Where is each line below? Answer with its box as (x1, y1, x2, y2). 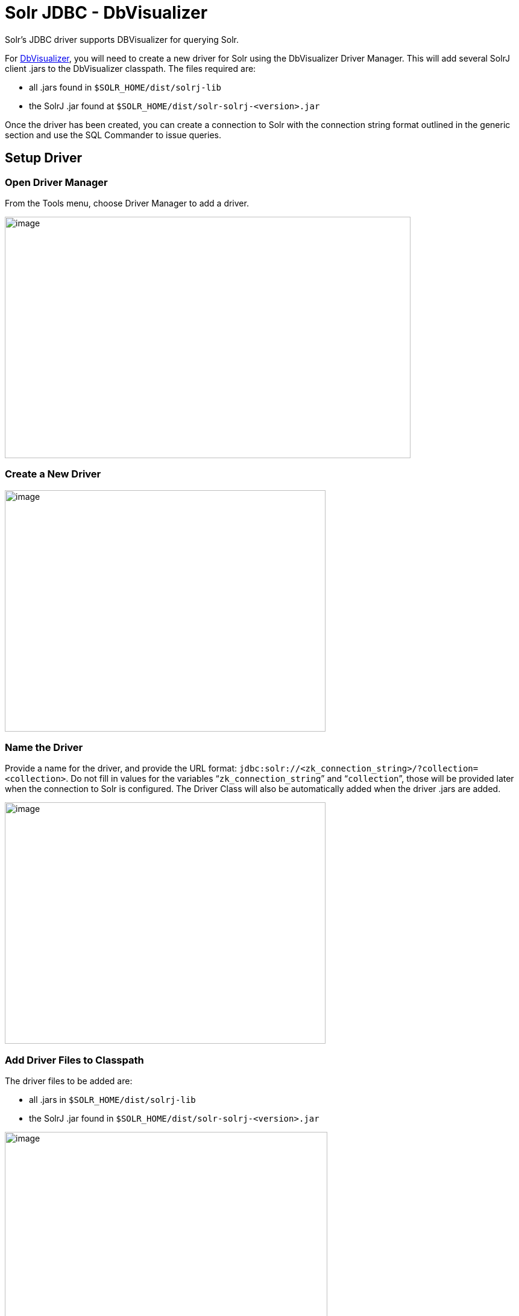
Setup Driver (5, 150, 83, 166)
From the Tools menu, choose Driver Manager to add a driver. (5, 197, 249, 208)
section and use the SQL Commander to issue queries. (5, 129, 221, 140)
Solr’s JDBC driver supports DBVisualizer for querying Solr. (5, 34, 239, 45)
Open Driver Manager (5, 176, 108, 188)
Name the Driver (5, 741, 83, 754)
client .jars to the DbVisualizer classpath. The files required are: (5, 63, 256, 74)
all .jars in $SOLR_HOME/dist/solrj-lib (29, 1094, 196, 1105)
